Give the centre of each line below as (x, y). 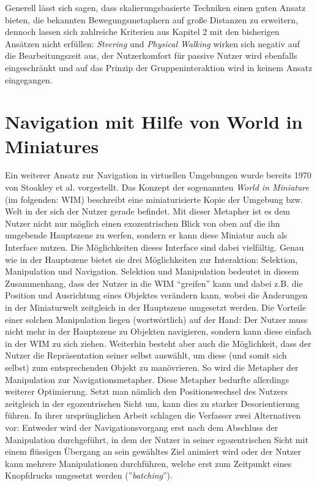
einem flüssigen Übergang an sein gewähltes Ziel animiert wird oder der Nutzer (153, 451)
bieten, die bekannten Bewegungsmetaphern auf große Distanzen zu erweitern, (152, 19)
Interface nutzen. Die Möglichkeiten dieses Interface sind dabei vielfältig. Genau (155, 247)
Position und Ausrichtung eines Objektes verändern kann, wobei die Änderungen (156, 295)
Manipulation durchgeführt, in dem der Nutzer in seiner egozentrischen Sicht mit (157, 439)
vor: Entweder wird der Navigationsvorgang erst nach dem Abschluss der (142, 427)
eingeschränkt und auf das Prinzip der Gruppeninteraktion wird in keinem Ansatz (159, 67)
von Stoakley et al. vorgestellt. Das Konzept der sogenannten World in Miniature (157, 187)
